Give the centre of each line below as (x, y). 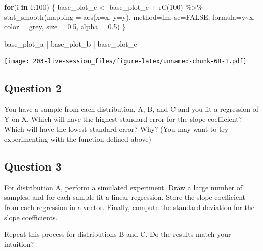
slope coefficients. (31, 217)
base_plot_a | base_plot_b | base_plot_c (71, 43)
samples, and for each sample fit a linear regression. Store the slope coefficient (125, 197)
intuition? (19, 244)
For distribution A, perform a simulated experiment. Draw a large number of (123, 187)
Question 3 (33, 166)
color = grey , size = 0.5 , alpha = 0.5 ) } (65, 27)
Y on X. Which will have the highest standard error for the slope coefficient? (123, 119)
